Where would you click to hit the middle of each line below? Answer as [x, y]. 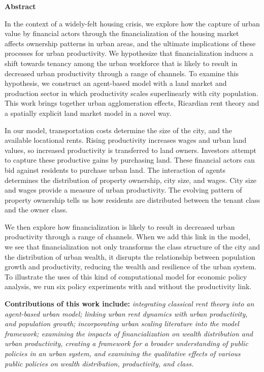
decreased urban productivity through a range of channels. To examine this [122, 73]
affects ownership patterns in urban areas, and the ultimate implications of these [130, 43]
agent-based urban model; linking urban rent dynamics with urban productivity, [126, 313]
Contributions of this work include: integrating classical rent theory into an [129, 304]
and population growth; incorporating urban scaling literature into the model [122, 323]
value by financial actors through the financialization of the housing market [122, 33]
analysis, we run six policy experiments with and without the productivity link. [128, 286]
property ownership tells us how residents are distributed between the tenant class [133, 199]
